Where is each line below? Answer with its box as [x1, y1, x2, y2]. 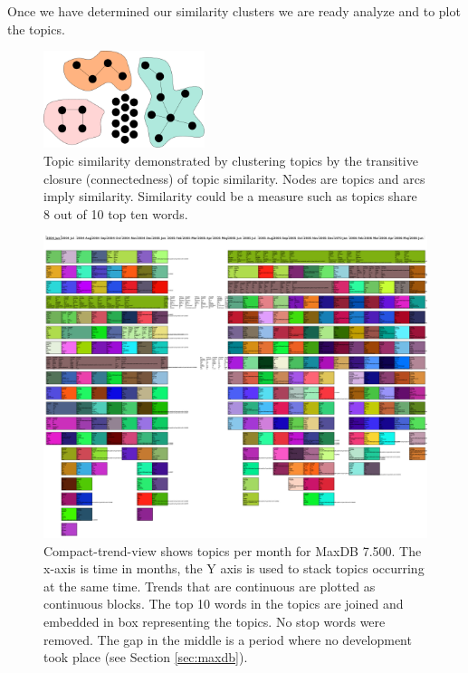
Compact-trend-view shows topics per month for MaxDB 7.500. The [43, 541, 422, 560]
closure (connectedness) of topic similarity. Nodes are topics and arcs [43, 168, 425, 187]
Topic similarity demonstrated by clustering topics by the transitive [43, 150, 418, 169]
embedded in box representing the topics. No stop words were [43, 611, 386, 630]
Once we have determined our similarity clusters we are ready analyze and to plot [7, 2, 461, 20]
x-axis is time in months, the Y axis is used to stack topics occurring [43, 559, 425, 578]
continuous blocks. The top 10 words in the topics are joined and [43, 594, 404, 613]
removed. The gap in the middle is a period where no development [43, 630, 412, 649]
